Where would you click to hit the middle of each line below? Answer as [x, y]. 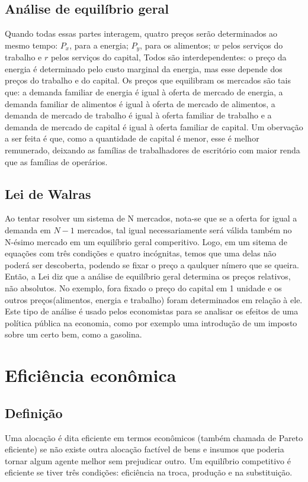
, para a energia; [99, 45]
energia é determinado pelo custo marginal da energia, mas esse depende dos [144, 68]
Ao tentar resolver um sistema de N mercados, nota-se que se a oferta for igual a [151, 218]
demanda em [28, 229]
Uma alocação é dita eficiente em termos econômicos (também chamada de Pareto [154, 437]
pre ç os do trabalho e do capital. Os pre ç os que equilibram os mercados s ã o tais [148, 80]
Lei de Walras [48, 193]
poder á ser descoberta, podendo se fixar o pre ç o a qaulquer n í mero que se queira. [152, 264]
